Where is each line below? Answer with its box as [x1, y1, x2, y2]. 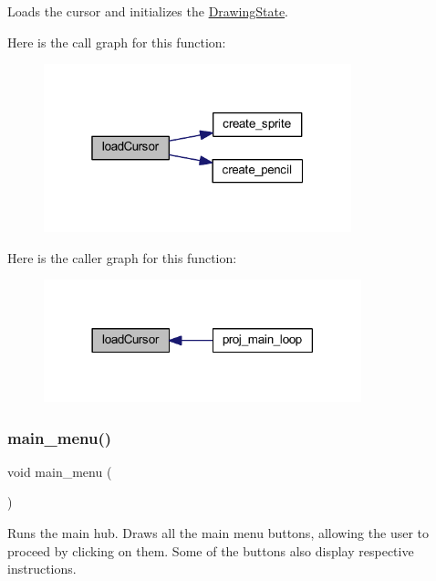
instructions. [7, 559, 77, 578]
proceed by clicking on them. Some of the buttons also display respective [7, 541, 414, 560]
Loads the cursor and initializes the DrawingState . [7, 2, 288, 20]
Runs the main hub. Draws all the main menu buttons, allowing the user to [7, 523, 429, 543]
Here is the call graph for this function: [7, 32, 226, 51]
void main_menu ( [7, 461, 112, 481]
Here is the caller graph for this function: [7, 248, 237, 267]
